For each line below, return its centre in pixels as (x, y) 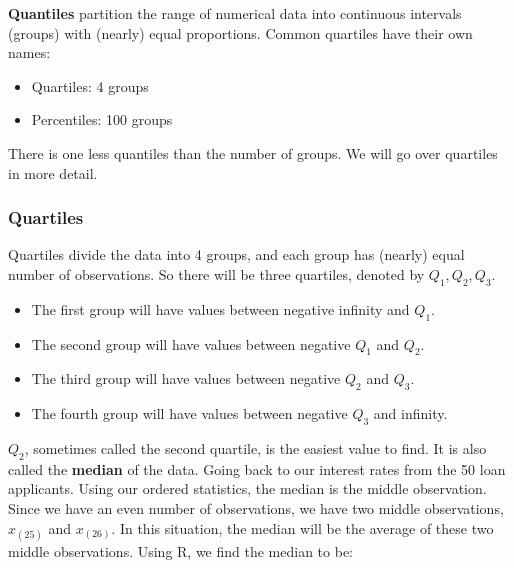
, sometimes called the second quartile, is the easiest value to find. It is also (255, 447)
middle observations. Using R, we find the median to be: (181, 550)
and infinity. (410, 413)
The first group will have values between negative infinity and (220, 308)
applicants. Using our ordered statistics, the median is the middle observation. (247, 488)
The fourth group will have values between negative (189, 413)
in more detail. (53, 172)
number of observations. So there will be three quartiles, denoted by (216, 273)
